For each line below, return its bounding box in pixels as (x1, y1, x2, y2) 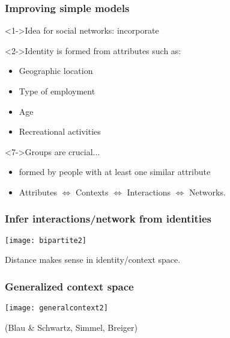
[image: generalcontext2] (5, 304, 108, 313)
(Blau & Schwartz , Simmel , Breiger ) (5, 321, 138, 333)
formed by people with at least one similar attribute (19, 165, 211, 178)
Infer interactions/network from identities (5, 211, 212, 226)
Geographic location (19, 64, 93, 77)
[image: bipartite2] (5, 236, 87, 245)
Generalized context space (5, 278, 134, 293)
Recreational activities (19, 125, 101, 138)
